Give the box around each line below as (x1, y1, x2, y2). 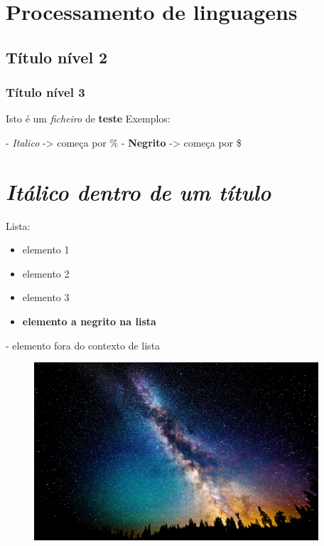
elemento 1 (22, 242, 70, 257)
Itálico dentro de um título (6, 177, 271, 206)
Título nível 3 (6, 83, 85, 101)
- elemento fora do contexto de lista (6, 337, 161, 352)
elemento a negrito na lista (22, 314, 156, 329)
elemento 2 (22, 266, 70, 280)
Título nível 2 (6, 46, 108, 68)
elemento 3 (22, 290, 70, 305)
